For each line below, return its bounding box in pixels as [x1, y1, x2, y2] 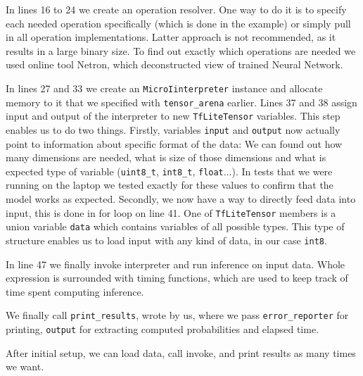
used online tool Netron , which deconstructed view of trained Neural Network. [6, 57, 343, 72]
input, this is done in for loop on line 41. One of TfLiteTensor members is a [6, 205, 336, 220]
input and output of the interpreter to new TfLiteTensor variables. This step [6, 108, 340, 123]
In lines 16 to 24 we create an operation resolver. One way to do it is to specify [6, 2, 347, 16]
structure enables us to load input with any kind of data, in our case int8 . [6, 232, 327, 247]
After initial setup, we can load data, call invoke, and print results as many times [6, 345, 356, 360]
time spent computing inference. [6, 284, 144, 299]
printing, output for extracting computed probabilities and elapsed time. [6, 322, 319, 337]
